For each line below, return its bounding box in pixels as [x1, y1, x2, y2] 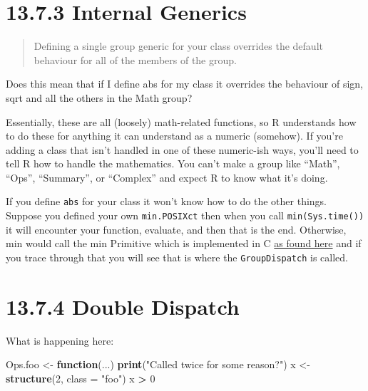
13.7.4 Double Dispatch [6, 291, 240, 320]
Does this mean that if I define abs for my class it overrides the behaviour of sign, [6, 76, 363, 91]
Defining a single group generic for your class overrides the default [34, 38, 323, 53]
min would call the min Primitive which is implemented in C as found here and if [6, 236, 362, 251]
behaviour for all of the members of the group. [34, 52, 237, 67]
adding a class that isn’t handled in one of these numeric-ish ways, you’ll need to [6, 142, 359, 157]
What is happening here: [6, 333, 114, 348]
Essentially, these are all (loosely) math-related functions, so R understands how [6, 114, 357, 129]
